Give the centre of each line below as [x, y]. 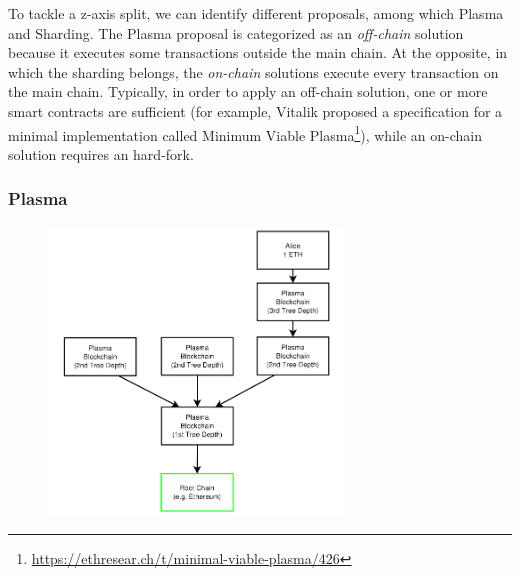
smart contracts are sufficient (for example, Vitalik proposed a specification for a [255, 110]
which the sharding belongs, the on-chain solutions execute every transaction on [253, 71]
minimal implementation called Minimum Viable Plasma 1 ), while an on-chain [245, 133]
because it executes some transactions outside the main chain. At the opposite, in [258, 52]
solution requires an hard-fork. [101, 153]
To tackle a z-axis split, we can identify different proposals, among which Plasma [256, 13]
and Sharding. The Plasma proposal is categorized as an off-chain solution [236, 32]
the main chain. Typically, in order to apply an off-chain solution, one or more [248, 91]
